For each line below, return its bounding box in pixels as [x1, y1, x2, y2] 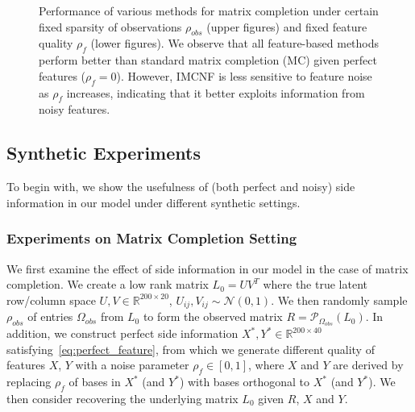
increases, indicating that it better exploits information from [66, 84, 365, 101]
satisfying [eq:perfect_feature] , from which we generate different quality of [6, 340, 375, 357]
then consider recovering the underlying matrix [6, 389, 239, 406]
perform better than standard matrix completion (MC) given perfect [39, 52, 377, 69]
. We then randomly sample [271, 291, 408, 308]
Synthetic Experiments [6, 140, 201, 165]
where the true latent [263, 276, 367, 293]
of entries [27, 308, 73, 325]
